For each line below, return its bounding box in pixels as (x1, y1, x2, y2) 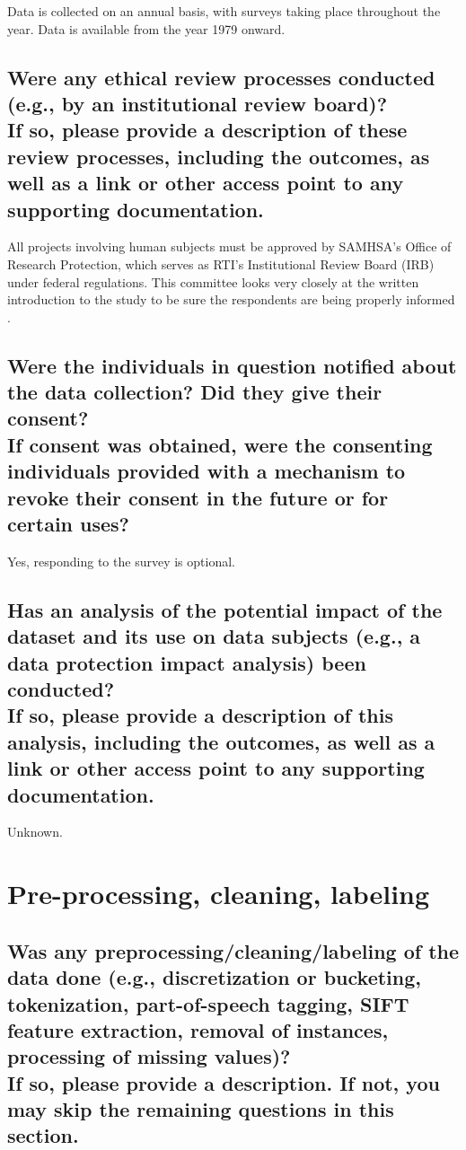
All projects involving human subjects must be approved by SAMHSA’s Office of (7, 237, 452, 256)
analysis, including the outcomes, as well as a (7, 727, 435, 755)
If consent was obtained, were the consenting (7, 430, 433, 458)
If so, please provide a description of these (7, 116, 408, 144)
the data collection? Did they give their (7, 378, 382, 406)
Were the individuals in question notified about (7, 351, 457, 379)
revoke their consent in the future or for (7, 483, 389, 511)
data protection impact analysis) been (7, 648, 366, 676)
